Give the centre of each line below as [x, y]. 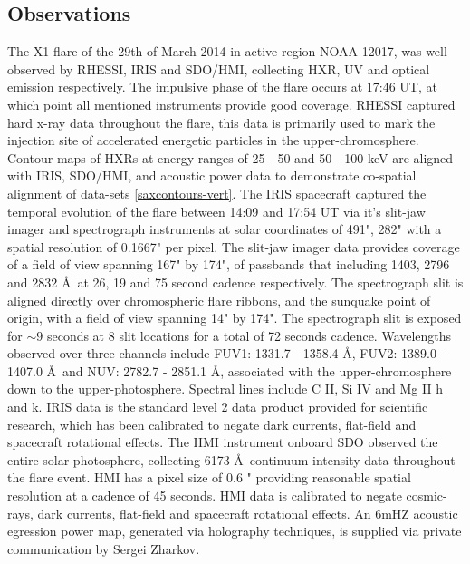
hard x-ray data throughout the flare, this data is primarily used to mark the [221, 122]
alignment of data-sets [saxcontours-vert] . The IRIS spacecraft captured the [217, 193]
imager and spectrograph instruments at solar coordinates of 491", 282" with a [225, 229]
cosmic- [427, 496]
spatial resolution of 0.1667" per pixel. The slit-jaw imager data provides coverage [234, 246]
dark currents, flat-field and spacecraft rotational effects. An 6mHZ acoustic [248, 513]
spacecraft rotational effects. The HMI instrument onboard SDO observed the [223, 442]
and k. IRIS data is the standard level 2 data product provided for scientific [218, 407]
